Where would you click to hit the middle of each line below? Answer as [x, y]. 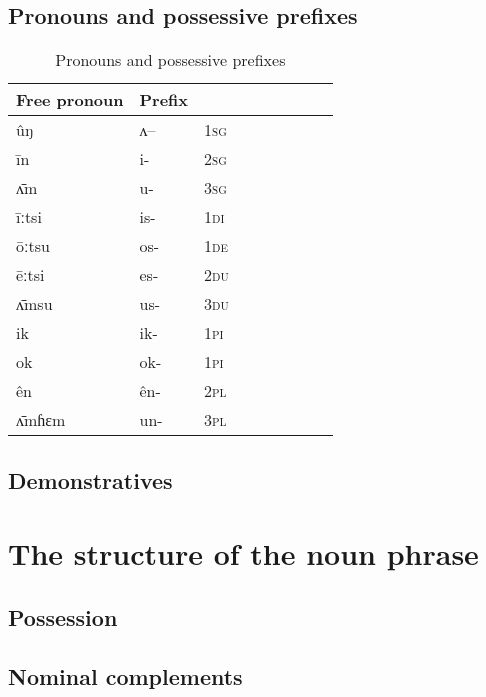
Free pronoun [70, 100]
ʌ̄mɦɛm [41, 420]
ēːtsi [30, 275]
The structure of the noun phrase [243, 553]
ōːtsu [33, 246]
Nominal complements [125, 675]
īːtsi [29, 217]
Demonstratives [90, 479]
